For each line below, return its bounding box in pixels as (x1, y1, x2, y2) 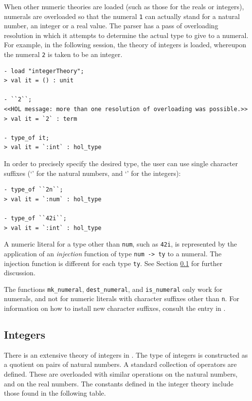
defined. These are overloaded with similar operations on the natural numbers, (4, 369, 238, 379)
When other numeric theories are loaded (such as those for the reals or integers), (4, 1, 244, 11)
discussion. (4, 267, 36, 278)
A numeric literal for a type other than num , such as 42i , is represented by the (4, 239, 237, 249)
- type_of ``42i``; (4, 215, 67, 222)
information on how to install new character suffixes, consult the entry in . (4, 303, 226, 313)
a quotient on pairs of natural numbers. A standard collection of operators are (4, 359, 237, 369)
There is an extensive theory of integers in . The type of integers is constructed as (4, 349, 248, 360)
